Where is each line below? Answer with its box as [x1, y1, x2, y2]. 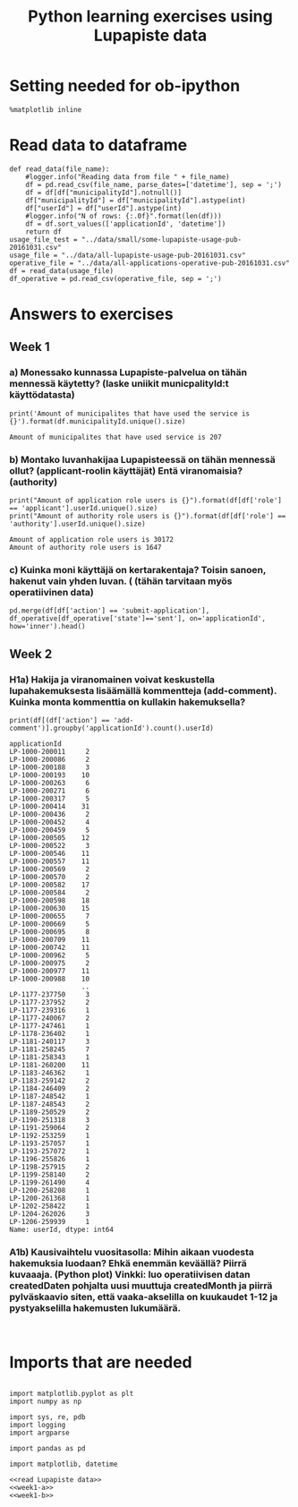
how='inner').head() [9, 622, 87, 631]
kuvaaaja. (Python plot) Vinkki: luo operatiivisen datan [9, 1268, 251, 1280]
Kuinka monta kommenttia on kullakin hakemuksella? [9, 696, 246, 708]
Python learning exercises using [28, 6, 273, 27]
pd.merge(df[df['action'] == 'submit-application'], [9, 606, 210, 615]
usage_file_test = [9, 235, 78, 244]
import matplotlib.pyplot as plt [9, 1390, 134, 1399]
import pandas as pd [9, 1444, 87, 1453]
